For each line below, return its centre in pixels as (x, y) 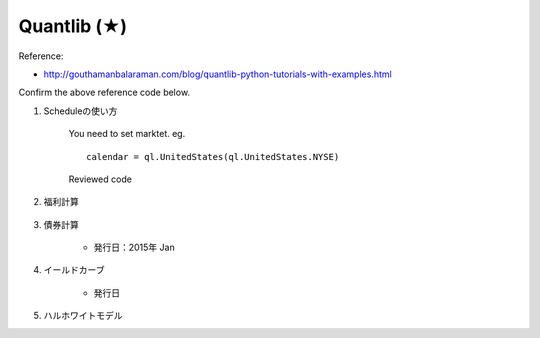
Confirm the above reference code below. (104, 92)
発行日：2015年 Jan (134, 247)
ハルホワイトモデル (83, 316)
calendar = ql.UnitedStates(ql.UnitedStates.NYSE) (213, 156)
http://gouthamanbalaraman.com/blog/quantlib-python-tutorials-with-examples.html (217, 74)
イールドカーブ (74, 270)
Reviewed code (100, 179)
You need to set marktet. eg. (127, 134)
